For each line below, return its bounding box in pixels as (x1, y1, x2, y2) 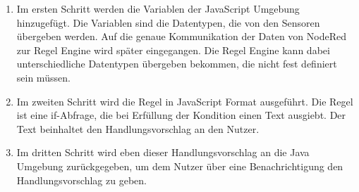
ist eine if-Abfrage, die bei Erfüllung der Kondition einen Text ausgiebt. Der (16, 108, 346, 122)
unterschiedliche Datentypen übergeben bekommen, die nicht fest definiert (16, 56, 337, 71)
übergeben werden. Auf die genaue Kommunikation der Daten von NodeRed (16, 29, 346, 44)
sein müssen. (16, 70, 71, 84)
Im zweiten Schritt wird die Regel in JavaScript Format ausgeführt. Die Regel (16, 94, 353, 108)
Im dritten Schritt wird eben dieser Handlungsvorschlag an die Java (16, 145, 310, 160)
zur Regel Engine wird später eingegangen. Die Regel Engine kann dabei (16, 42, 330, 57)
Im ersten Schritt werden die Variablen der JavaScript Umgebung (16, 1, 300, 15)
